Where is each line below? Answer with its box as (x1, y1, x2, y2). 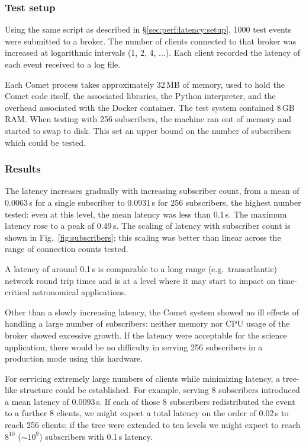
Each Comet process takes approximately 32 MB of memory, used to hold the (5, 78, 285, 90)
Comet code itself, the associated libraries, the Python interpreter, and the (5, 90, 276, 102)
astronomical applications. (32, 286, 127, 298)
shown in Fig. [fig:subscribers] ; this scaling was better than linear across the (5, 231, 281, 243)
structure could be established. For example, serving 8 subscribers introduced (20, 384, 300, 396)
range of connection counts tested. (5, 242, 128, 255)
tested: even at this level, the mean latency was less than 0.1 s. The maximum (5, 207, 287, 220)
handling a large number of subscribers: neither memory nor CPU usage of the (5, 317, 290, 330)
